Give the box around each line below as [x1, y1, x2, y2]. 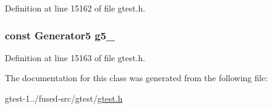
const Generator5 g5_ [5, 27, 115, 42]
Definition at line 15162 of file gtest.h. [5, 2, 146, 14]
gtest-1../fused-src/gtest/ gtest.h [5, 92, 123, 104]
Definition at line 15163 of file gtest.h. [5, 51, 146, 64]
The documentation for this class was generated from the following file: [5, 71, 268, 84]
